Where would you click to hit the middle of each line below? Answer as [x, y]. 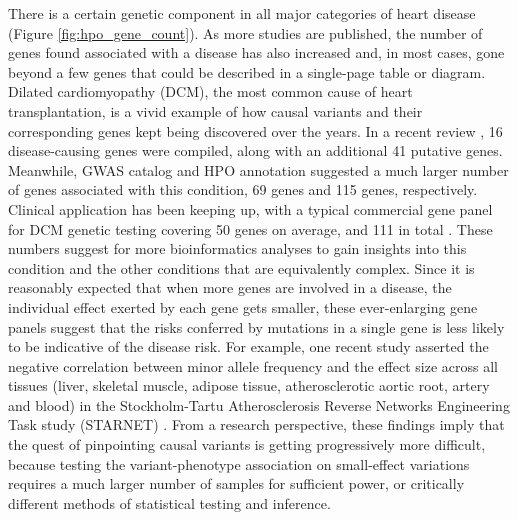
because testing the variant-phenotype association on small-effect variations [239, 463]
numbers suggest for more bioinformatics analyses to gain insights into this [237, 248]
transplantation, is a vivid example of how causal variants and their [215, 110]
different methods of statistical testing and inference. [169, 502]
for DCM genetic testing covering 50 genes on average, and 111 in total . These [250, 228]
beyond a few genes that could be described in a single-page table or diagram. [247, 71]
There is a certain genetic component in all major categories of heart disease [242, 13]
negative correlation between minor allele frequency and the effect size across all [253, 365]
